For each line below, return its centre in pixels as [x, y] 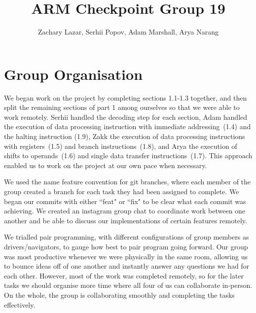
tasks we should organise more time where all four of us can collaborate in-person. [128, 285]
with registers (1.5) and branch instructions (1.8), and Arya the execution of [121, 146]
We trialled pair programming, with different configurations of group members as [127, 237]
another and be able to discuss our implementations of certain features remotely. [126, 220]
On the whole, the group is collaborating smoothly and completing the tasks [119, 295]
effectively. [20, 304]
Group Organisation [73, 74]
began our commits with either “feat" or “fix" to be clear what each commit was [125, 201]
